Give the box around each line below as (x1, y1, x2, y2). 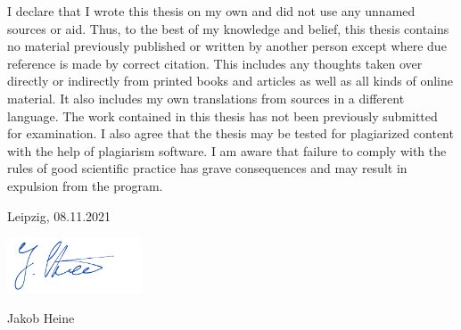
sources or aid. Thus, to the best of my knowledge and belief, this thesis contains (7, 19, 449, 37)
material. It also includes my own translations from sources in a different (7, 88, 405, 107)
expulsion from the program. (7, 176, 163, 194)
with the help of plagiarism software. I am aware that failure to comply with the (7, 141, 447, 160)
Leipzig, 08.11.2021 (7, 206, 111, 225)
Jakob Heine (7, 309, 75, 327)
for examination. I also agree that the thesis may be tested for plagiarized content (7, 124, 454, 143)
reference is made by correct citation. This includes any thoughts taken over (7, 54, 423, 72)
